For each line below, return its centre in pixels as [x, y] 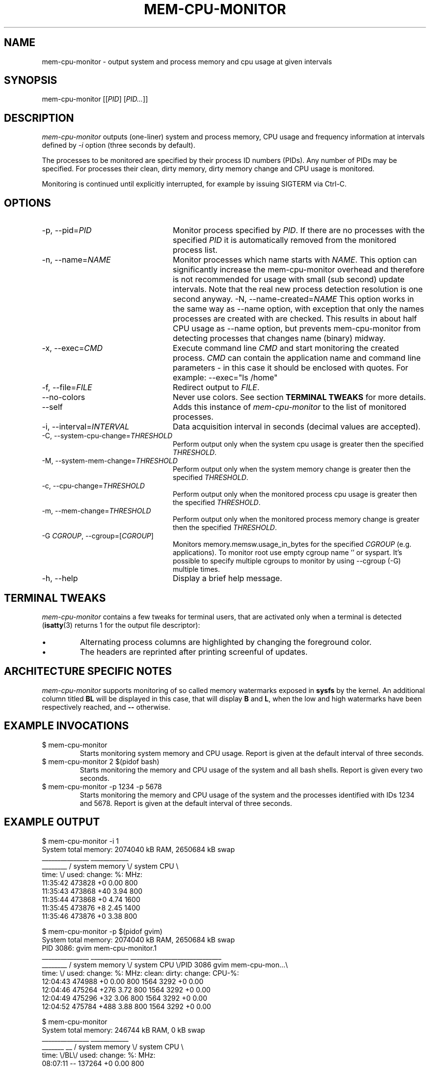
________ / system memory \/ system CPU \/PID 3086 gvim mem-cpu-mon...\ [165, 964]
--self [52, 407]
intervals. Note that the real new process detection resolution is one [298, 289]
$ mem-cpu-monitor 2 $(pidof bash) [101, 761]
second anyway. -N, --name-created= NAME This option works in [293, 299]
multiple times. [196, 569]
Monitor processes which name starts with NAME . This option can [295, 260]
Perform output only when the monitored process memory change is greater [296, 519]
